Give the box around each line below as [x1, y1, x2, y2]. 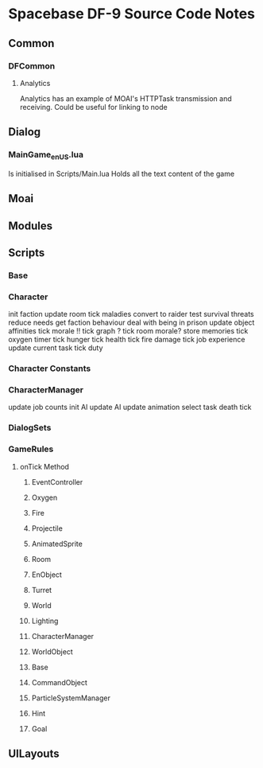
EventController [31, 477, 83, 486]
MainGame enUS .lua [8, 149, 83, 162]
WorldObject [31, 646, 73, 657]
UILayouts [8, 747, 60, 761]
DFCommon [8, 60, 56, 72]
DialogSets [8, 423, 52, 434]
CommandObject [31, 677, 87, 687]
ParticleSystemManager [31, 693, 111, 703]
